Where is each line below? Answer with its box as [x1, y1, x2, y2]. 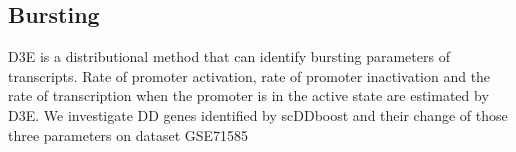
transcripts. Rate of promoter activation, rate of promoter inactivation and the [8, 65, 491, 86]
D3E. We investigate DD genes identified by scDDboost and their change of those [8, 104, 508, 125]
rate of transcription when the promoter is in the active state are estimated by [8, 85, 489, 106]
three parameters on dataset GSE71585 [8, 124, 249, 145]
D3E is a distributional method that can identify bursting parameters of [8, 46, 450, 67]
